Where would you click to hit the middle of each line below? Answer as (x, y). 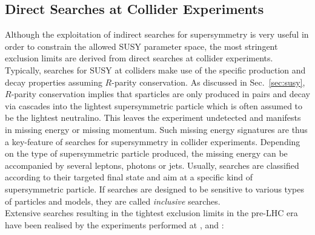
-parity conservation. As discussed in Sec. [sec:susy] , (208, 82)
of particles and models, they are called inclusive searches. (113, 201)
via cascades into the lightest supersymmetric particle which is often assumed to (154, 105)
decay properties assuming (54, 82)
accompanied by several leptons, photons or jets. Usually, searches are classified (152, 165)
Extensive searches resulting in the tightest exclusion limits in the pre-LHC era (151, 213)
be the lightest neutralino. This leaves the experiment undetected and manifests (153, 118)
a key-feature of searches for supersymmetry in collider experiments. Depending (153, 141)
